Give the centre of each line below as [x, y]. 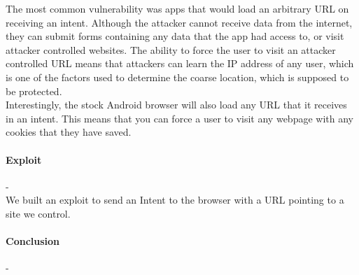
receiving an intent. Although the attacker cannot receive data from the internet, [179, 22]
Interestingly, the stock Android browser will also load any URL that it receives [176, 105]
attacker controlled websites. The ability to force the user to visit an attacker [171, 49]
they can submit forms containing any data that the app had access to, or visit [175, 36]
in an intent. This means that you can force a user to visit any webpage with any [179, 118]
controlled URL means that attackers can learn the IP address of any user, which [180, 63]
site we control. [38, 213]
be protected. [34, 91]
